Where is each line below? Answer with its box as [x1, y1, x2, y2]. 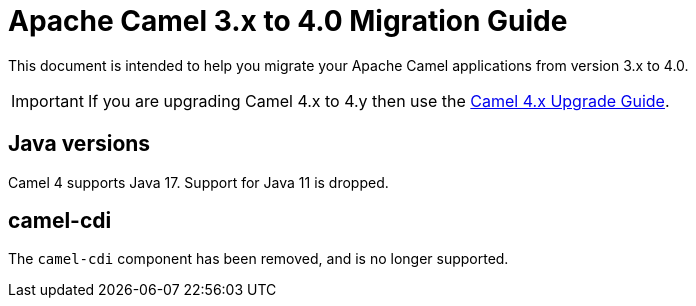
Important [11, 90, 84, 111]
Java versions [8, 131, 151, 157]
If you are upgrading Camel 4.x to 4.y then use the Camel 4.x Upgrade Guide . [87, 90, 670, 111]
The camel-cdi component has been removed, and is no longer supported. [8, 250, 509, 268]
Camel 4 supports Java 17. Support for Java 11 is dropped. [8, 173, 389, 191]
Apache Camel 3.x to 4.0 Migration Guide [8, 4, 568, 38]
